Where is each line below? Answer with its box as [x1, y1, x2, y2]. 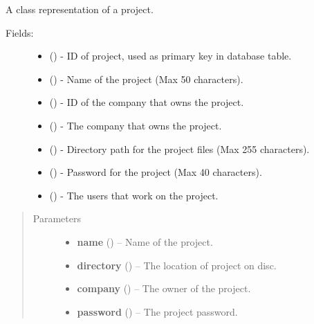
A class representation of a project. [6, 2, 154, 16]
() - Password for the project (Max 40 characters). [49, 165, 262, 179]
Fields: [6, 25, 34, 39]
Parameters [33, 211, 81, 226]
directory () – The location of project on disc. [77, 258, 277, 272]
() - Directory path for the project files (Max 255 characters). [49, 141, 310, 156]
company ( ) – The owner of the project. [77, 281, 251, 296]
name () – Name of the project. [77, 234, 213, 249]
